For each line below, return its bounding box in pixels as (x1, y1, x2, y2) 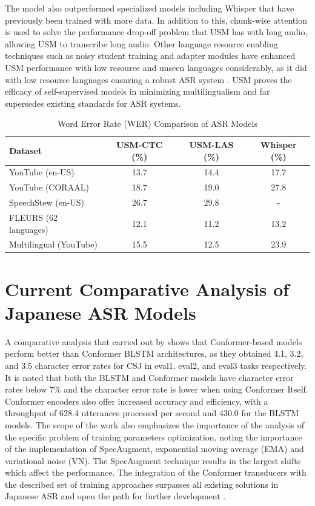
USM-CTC (116, 138, 163, 150)
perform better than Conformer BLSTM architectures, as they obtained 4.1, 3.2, (5, 347, 303, 360)
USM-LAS (189, 138, 234, 150)
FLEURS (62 (9, 211, 58, 223)
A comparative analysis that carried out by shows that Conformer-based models (5, 335, 302, 348)
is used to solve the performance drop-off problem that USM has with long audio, (5, 25, 308, 38)
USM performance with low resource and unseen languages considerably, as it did (5, 61, 307, 73)
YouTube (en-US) (9, 166, 75, 178)
